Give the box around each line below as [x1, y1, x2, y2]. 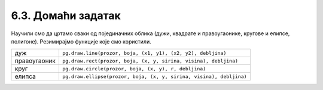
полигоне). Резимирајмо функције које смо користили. [11, 38, 152, 45]
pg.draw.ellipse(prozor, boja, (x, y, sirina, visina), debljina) [62, 73, 248, 80]
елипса [14, 72, 36, 80]
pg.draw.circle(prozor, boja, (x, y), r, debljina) [62, 66, 206, 72]
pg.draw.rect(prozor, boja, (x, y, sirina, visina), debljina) [62, 57, 239, 64]
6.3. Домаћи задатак [11, 9, 121, 22]
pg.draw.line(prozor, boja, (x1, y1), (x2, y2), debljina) [62, 49, 227, 56]
